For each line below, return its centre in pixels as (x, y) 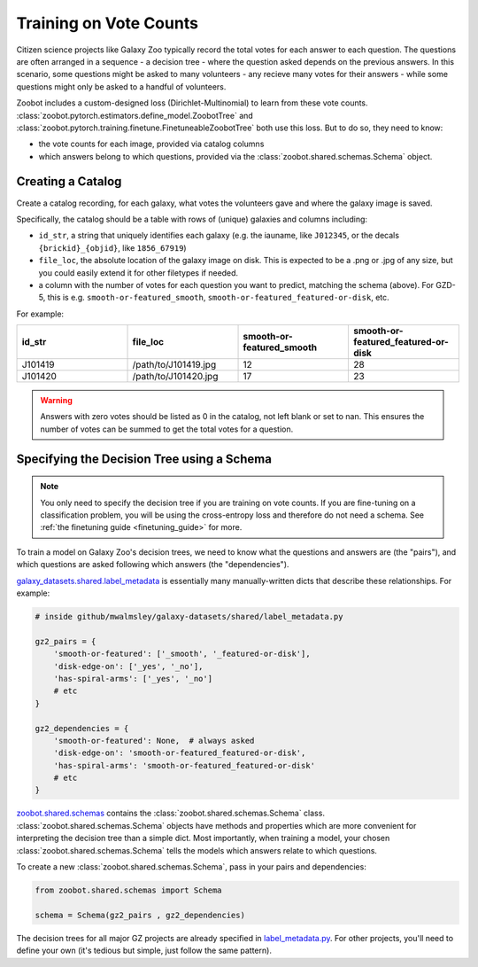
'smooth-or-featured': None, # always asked (154, 741)
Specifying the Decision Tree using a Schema (144, 459)
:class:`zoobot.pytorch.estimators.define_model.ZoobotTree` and (135, 115)
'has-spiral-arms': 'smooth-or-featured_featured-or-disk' (185, 765)
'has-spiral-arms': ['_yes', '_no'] (133, 678)
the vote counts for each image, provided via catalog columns (151, 144)
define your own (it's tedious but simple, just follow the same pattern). (144, 951)
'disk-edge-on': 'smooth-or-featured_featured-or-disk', (180, 753)
